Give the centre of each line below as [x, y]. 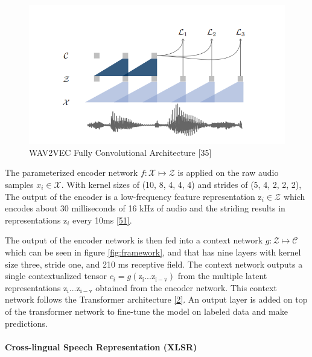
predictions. [26, 323]
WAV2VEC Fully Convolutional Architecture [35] [120, 152]
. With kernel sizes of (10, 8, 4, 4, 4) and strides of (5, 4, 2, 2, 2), [181, 185]
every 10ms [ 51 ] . [102, 220]
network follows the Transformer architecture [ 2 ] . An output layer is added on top [156, 299]
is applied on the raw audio [228, 172]
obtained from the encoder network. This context [186, 287]
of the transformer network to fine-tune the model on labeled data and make [146, 311]
